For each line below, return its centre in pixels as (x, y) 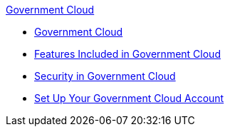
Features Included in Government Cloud (127, 54)
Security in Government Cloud (105, 76)
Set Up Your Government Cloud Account (129, 98)
